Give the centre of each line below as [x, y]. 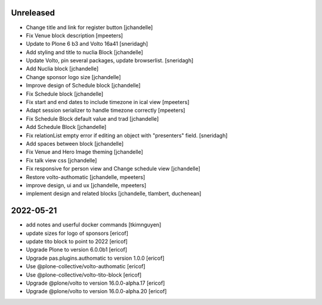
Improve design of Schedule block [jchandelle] [83, 86]
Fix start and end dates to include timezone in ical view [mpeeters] [108, 102]
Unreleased [33, 13]
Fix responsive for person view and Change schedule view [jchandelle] [113, 169]
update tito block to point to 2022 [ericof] [77, 241]
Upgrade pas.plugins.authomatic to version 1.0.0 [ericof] [95, 258]
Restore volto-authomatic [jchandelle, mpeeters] [86, 177]
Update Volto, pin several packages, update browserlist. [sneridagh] [110, 61]
